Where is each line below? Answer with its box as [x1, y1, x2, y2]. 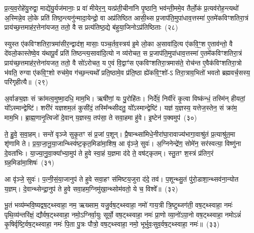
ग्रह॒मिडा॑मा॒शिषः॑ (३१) [4, 157, 54, 168]
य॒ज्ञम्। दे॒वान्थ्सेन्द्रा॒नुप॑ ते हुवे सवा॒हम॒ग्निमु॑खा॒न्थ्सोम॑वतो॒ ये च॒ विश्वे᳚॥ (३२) [4, 183, 178, 193]
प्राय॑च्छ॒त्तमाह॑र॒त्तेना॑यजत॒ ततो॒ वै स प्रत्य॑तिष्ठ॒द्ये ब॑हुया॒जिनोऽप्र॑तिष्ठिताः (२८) [4, 22, 178, 32]
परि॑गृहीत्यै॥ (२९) [4, 77, 48, 87]
